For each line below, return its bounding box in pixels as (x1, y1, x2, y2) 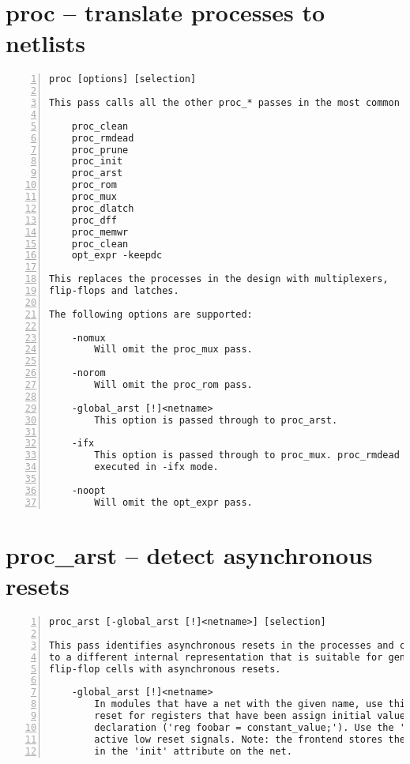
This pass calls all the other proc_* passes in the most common (49, 97, 400, 109)
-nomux (71, 332, 106, 344)
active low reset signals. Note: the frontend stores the (94, 733, 406, 745)
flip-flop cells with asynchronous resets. (49, 663, 281, 675)
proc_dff (71, 214, 117, 226)
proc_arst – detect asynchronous (6, 538, 373, 570)
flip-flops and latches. (49, 285, 179, 297)
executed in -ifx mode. (94, 461, 219, 473)
